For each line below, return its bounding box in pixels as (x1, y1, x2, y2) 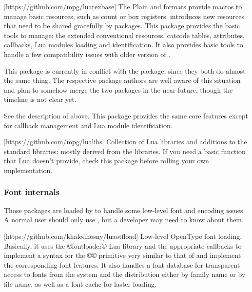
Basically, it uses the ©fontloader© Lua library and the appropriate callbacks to (4, 240, 242, 251)
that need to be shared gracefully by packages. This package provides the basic (4, 20, 240, 31)
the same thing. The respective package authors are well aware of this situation (4, 75, 241, 85)
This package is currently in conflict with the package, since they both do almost (4, 65, 246, 76)
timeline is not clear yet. (4, 94, 77, 104)
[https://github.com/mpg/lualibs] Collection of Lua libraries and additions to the (4, 136, 247, 147)
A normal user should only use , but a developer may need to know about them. (4, 214, 244, 225)
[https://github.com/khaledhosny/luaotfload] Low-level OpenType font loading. (4, 231, 242, 241)
